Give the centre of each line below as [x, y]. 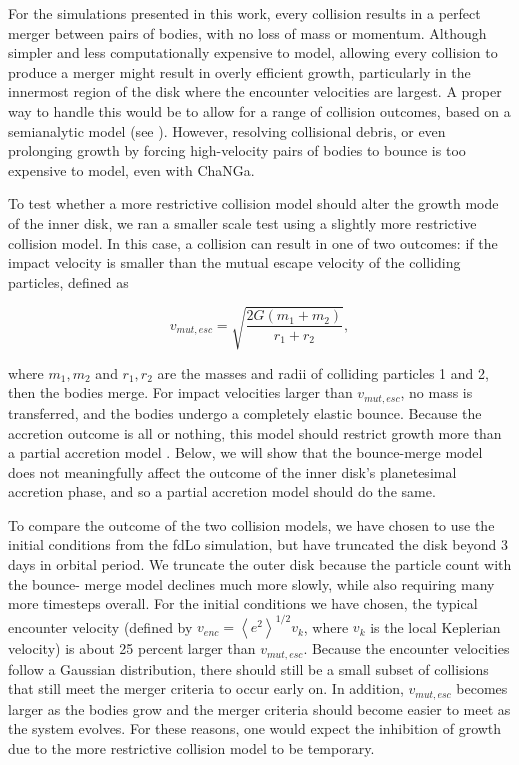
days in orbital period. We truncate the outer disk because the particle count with [260, 564]
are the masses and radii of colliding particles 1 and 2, [323, 372]
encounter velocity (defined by [100, 626]
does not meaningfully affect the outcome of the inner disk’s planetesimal [232, 471]
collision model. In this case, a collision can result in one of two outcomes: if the [253, 242]
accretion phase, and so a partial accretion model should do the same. [222, 491]
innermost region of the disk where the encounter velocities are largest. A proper [255, 91]
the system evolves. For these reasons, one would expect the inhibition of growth [255, 728]
